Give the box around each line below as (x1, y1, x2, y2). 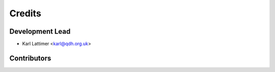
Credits (9, 8, 42, 19)
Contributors (9, 54, 51, 62)
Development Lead (9, 27, 71, 36)
